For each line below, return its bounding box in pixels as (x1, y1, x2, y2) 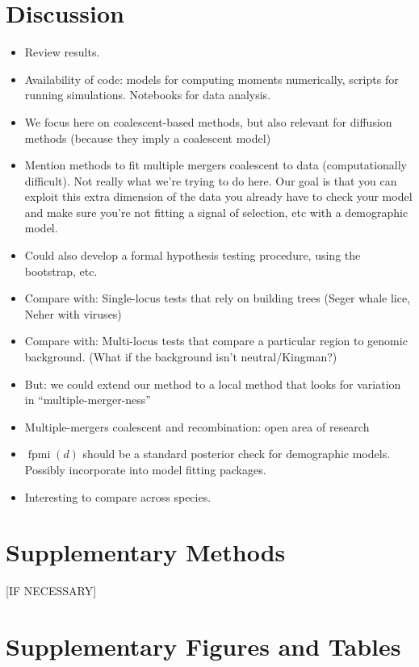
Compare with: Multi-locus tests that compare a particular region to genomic (24, 332, 408, 349)
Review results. (24, 44, 100, 60)
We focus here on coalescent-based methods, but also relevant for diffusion (24, 113, 392, 130)
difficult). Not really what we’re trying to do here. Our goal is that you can (24, 172, 397, 189)
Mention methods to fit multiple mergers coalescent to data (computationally (24, 156, 407, 173)
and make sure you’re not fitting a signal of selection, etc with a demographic (24, 203, 409, 220)
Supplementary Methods (6, 536, 286, 569)
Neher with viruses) (24, 305, 122, 322)
